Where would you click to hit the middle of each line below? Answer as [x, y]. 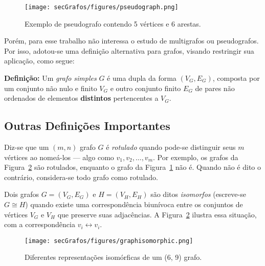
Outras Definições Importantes [87, 126]
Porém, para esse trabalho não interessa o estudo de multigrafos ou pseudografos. [131, 41]
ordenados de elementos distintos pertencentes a [81, 98]
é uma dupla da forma [142, 78]
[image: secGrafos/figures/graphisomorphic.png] [109, 241]
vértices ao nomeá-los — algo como [59, 157]
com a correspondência [40, 224]
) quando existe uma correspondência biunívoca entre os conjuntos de [134, 204]
